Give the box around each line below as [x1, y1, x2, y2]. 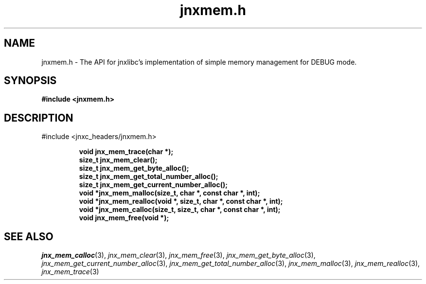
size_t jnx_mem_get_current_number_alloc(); [79, 180, 228, 189]
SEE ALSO [4, 230, 53, 243]
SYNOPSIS [4, 74, 57, 87]
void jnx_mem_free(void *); [79, 213, 169, 222]
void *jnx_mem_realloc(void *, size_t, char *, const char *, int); [79, 197, 283, 206]
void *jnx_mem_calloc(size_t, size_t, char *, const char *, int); [79, 205, 281, 214]
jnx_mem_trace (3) [41, 267, 99, 276]
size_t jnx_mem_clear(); [79, 156, 158, 164]
